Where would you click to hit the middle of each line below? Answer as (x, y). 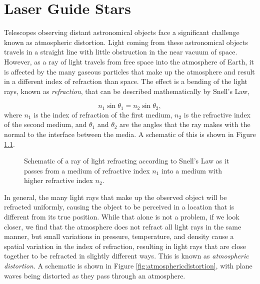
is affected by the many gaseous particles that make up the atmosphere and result (129, 71)
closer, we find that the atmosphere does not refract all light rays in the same (123, 226)
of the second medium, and (45, 124)
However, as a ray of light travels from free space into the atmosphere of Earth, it (129, 61)
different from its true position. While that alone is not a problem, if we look (122, 217)
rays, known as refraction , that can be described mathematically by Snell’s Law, (127, 91)
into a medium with (191, 170)
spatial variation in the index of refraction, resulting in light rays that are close (125, 246)
